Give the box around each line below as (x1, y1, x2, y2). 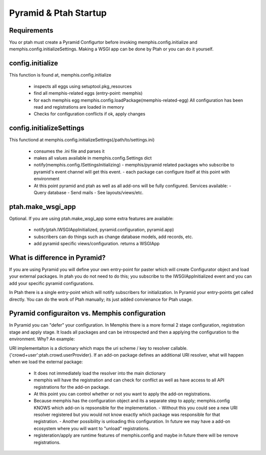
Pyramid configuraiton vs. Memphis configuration (9, 309, 166, 318)
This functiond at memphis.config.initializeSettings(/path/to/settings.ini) (9, 137, 155, 143)
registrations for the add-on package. (33, 384, 110, 390)
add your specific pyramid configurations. (9, 280, 95, 286)
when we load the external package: (9, 359, 83, 365)
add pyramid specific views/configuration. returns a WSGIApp (33, 241, 160, 247)
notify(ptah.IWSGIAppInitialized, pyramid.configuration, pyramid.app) (33, 227, 174, 233)
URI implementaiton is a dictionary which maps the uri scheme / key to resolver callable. (9, 345, 188, 351)
